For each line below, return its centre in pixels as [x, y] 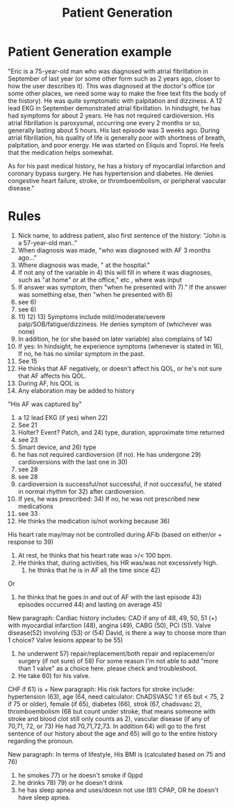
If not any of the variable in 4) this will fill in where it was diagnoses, [115, 272]
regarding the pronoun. [41, 741]
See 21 [27, 425]
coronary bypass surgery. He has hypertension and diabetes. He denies [111, 173]
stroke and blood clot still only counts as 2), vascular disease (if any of [109, 718]
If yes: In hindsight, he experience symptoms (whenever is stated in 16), [120, 346]
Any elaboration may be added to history [76, 390]
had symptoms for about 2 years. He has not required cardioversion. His [111, 115]
